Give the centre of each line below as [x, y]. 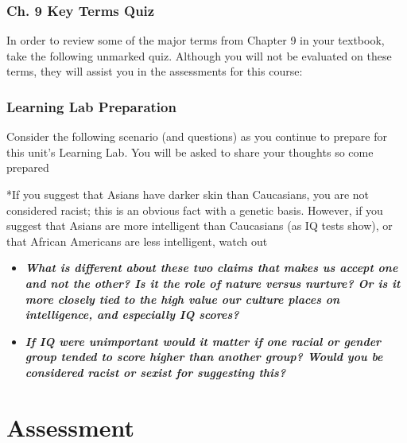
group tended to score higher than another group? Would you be [204, 357]
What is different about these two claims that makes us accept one [211, 268]
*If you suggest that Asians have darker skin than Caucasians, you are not [188, 194]
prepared [28, 167]
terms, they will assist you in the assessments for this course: [155, 71]
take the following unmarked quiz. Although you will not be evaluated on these [199, 55]
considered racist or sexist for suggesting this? [155, 372]
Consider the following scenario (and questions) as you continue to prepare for [197, 136]
